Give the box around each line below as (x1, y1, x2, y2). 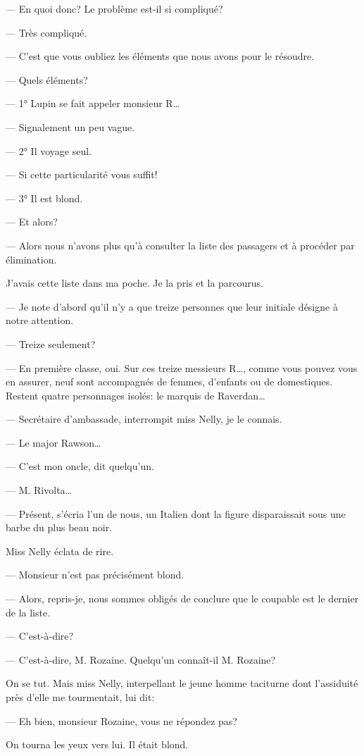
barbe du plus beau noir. (6, 520, 113, 535)
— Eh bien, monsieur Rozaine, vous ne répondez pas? (6, 713, 237, 728)
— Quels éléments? (6, 72, 88, 87)
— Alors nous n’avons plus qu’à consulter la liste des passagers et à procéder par (6, 237, 355, 252)
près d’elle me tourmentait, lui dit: (6, 690, 155, 704)
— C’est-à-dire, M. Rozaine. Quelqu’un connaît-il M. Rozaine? (6, 652, 276, 667)
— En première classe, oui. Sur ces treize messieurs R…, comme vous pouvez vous (6, 360, 358, 375)
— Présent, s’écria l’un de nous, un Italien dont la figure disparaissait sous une (6, 506, 346, 521)
